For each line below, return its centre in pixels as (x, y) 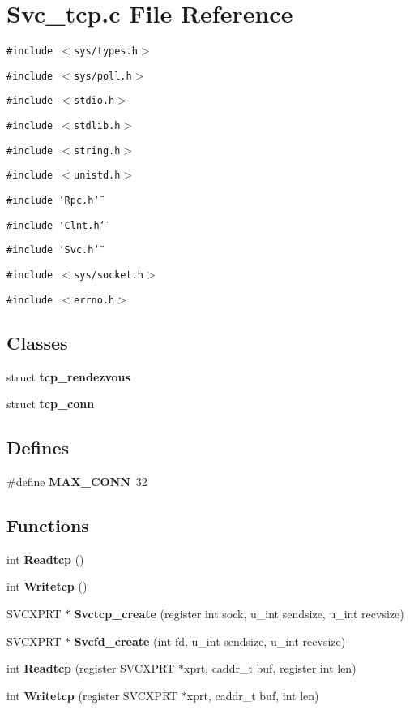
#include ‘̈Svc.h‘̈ (53, 250)
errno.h (94, 300)
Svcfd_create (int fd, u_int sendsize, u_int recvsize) (210, 641)
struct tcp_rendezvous (68, 376)
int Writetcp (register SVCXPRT (92, 695)
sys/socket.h (109, 275)
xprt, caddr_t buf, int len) (253, 695)
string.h (97, 151)
